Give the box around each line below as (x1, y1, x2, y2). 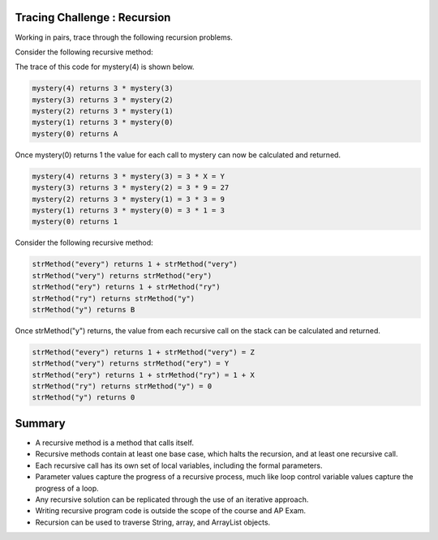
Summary (15, 416, 66, 430)
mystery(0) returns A (32, 129, 118, 138)
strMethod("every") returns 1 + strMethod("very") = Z (32, 347, 255, 357)
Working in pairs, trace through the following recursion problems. (15, 32, 233, 42)
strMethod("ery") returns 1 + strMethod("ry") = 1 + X (32, 370, 255, 379)
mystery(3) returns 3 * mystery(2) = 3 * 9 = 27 (32, 183, 230, 192)
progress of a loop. (35, 483, 99, 493)
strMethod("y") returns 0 (32, 393, 135, 402)
